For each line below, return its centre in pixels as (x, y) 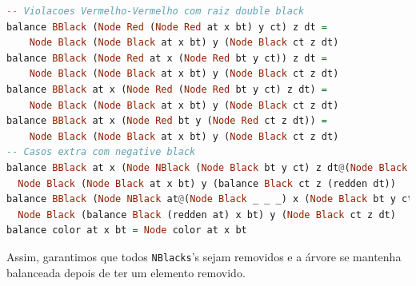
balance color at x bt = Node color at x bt (127, 230)
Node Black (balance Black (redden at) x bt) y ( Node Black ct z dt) (207, 214)
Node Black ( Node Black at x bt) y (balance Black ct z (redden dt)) (207, 183)
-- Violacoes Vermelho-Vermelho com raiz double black (156, 11)
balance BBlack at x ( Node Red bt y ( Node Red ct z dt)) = (167, 121)
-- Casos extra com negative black (101, 152)
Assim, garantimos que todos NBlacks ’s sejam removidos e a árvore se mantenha (204, 256)
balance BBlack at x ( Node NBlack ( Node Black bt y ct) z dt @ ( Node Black (207, 167)
